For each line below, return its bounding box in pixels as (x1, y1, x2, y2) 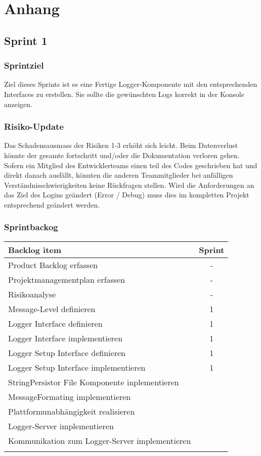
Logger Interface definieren (8, 317, 103, 329)
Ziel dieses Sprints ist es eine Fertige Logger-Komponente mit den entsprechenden (4, 79, 257, 89)
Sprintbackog (4, 221, 58, 233)
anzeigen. (4, 98, 32, 109)
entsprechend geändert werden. (4, 199, 100, 210)
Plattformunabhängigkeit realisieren (8, 405, 135, 417)
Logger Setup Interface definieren (8, 346, 125, 359)
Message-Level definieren (8, 302, 96, 315)
